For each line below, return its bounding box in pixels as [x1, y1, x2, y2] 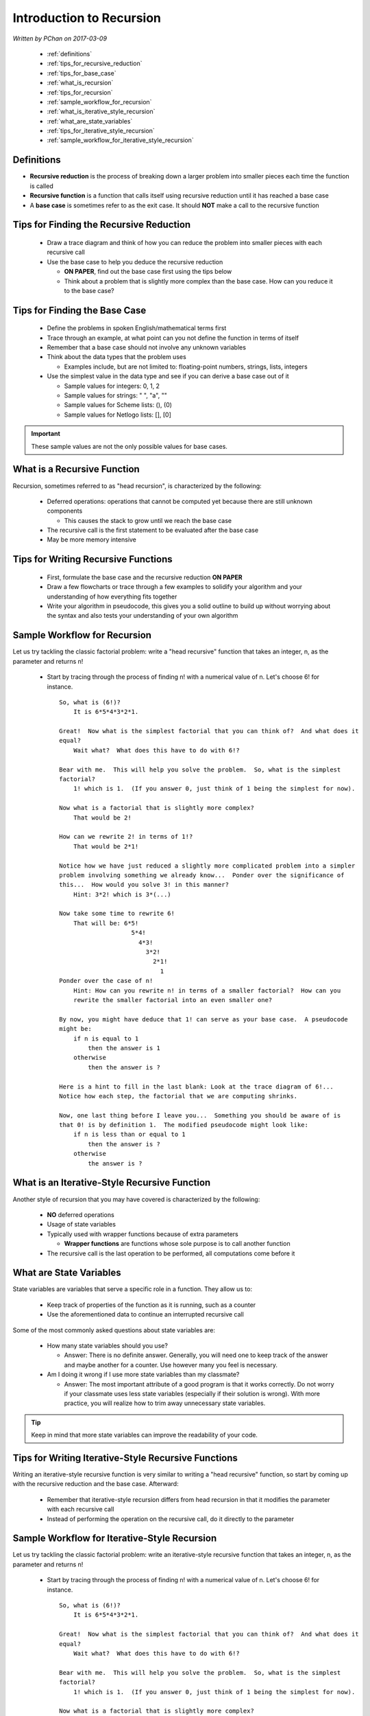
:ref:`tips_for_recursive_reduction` [47, 59, 143, 68]
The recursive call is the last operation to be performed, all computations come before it [47, 1249, 295, 1257]
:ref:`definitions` [47, 49, 92, 58]
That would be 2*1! [73, 842, 139, 850]
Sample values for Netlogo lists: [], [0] [64, 410, 171, 419]
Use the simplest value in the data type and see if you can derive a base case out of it [47, 372, 289, 380]
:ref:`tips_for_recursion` [47, 88, 113, 96]
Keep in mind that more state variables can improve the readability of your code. [31, 1431, 258, 1439]
